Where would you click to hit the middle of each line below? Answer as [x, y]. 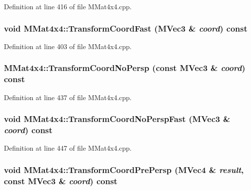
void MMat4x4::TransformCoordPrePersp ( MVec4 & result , [124, 169]
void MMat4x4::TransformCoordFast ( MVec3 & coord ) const [126, 28]
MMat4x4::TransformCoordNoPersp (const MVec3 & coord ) [125, 68]
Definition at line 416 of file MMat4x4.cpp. [68, 6]
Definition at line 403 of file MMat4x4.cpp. [68, 46]
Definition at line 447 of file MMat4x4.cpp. [68, 148]
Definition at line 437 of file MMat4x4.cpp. [68, 97]
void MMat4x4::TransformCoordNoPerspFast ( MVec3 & [117, 119]
